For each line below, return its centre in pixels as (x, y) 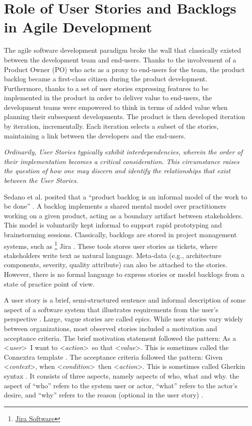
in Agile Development (78, 27)
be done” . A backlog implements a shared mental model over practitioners (115, 206)
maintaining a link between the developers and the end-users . (95, 135)
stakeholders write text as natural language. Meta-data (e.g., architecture (113, 255)
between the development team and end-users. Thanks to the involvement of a (120, 59)
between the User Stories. (41, 180)
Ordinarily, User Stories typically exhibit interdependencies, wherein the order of (123, 152)
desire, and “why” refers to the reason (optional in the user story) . (104, 395)
